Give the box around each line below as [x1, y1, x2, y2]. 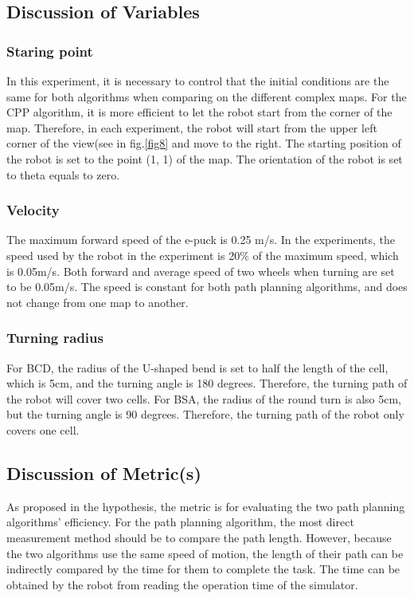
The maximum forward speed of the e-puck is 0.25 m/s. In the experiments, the [6, 231, 396, 248]
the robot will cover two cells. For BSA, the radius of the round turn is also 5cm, [6, 390, 401, 407]
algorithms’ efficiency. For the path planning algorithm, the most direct [6, 513, 354, 530]
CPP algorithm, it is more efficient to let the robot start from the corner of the [6, 104, 393, 120]
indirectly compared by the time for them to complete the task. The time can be [6, 561, 400, 577]
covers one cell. [6, 421, 80, 438]
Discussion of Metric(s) [6, 460, 201, 485]
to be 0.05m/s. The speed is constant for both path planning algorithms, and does [6, 278, 408, 295]
